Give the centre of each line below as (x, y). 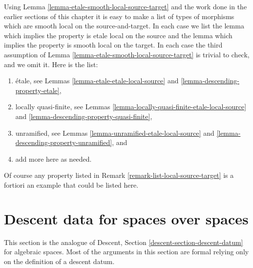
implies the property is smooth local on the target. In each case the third (113, 45)
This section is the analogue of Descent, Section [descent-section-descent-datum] (124, 242)
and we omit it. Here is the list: (51, 64)
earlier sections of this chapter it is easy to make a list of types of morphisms (119, 16)
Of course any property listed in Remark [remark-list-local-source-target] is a (119, 175)
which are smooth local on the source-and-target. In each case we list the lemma (124, 26)
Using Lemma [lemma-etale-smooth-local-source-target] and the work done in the (126, 6)
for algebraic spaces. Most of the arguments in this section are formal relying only (126, 252)
